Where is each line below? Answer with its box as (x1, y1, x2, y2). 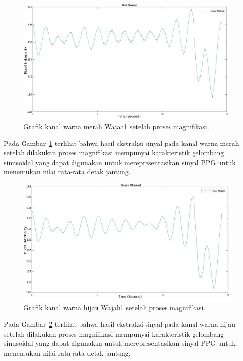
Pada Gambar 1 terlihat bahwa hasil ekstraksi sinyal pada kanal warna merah (4, 138, 239, 148)
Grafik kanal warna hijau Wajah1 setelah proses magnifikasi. (24, 302, 206, 313)
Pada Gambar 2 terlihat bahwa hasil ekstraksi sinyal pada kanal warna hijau (4, 319, 236, 329)
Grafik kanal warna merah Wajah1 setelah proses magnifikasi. (24, 121, 209, 132)
